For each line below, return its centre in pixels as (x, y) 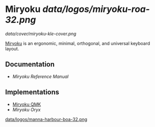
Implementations (32, 92)
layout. (12, 48)
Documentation (30, 64)
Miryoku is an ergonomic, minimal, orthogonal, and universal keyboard (78, 43)
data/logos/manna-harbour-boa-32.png (46, 119)
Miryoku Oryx (26, 109)
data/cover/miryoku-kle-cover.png (41, 33)
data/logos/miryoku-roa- (96, 9)
